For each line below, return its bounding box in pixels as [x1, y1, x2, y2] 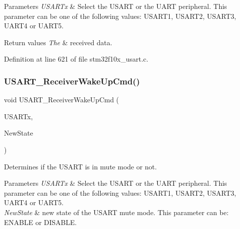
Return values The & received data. [4, 37, 113, 47]
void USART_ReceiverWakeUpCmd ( [4, 94, 119, 105]
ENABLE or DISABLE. [4, 217, 77, 227]
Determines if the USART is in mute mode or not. [4, 161, 157, 171]
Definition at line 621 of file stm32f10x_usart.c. [4, 54, 148, 64]
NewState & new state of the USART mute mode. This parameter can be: [4, 207, 229, 217]
